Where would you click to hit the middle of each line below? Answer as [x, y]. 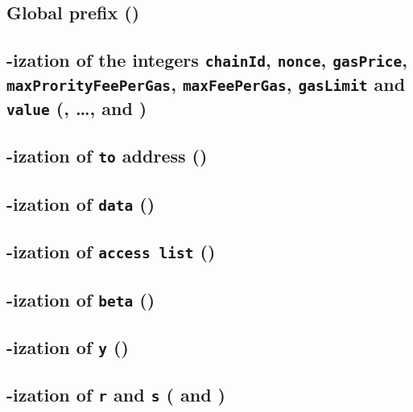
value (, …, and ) [77, 108]
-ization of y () [68, 346]
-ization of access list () [111, 251]
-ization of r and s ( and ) [116, 395]
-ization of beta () [81, 299]
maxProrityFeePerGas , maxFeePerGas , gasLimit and [206, 84]
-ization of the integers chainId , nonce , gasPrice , [207, 60]
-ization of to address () [107, 156]
